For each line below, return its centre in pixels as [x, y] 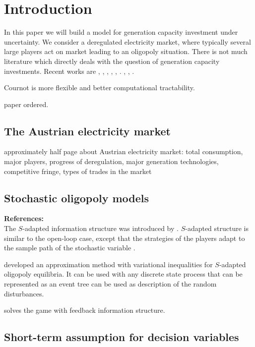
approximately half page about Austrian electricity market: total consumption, [124, 151]
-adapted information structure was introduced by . [100, 228]
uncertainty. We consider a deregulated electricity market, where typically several [127, 41]
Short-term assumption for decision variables [122, 337]
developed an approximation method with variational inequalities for [108, 264]
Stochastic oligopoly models [77, 198]
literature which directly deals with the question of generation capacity [112, 61]
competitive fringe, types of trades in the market [78, 171]
